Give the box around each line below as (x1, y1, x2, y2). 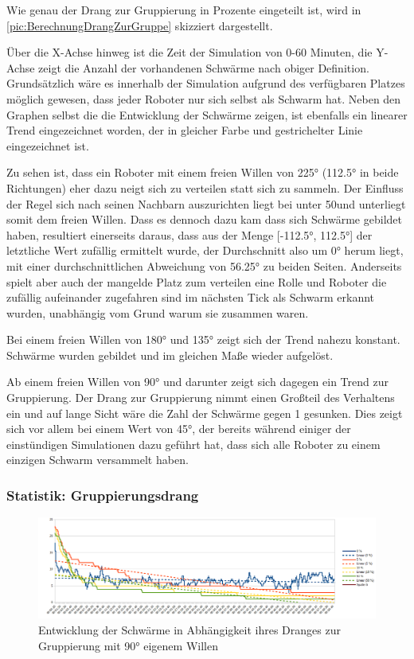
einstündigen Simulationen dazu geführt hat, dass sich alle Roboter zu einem (6, 435, 381, 452)
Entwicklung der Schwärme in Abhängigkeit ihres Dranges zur (38, 621, 341, 638)
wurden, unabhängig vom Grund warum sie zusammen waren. (6, 304, 309, 321)
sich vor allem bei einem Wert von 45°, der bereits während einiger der (6, 420, 351, 437)
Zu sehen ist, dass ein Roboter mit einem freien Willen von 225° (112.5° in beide (6, 164, 399, 181)
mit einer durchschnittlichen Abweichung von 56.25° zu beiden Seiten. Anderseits (6, 257, 402, 274)
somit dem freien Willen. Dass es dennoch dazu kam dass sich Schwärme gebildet (6, 211, 402, 228)
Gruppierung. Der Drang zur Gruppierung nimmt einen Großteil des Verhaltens (6, 389, 395, 406)
